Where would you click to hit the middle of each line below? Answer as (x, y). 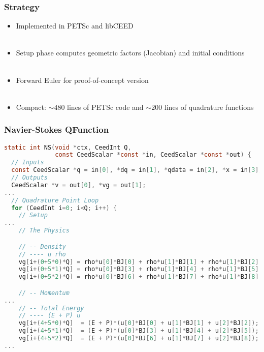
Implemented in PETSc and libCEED (75, 26)
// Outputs (29, 178)
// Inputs (28, 163)
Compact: (31, 107)
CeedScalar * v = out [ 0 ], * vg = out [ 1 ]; (79, 185)
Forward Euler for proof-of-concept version (82, 80)
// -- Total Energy (51, 308)
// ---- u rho (42, 254)
